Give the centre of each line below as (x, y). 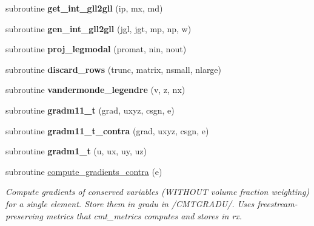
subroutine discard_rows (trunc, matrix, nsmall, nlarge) (114, 69)
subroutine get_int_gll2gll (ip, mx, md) (84, 8)
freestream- (277, 203)
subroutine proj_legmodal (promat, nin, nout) (96, 49)
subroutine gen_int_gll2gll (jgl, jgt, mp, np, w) (99, 28)
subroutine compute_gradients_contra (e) (84, 171)
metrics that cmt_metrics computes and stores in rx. (144, 215)
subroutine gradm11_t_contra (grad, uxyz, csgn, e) (107, 130)
